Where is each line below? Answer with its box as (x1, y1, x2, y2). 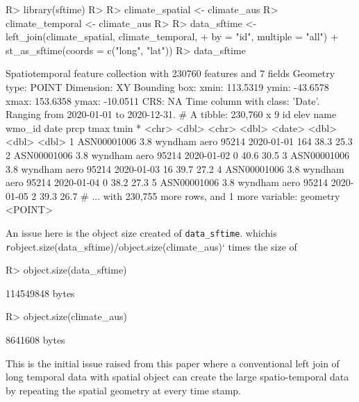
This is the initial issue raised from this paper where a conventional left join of (6, 355, 340, 370)
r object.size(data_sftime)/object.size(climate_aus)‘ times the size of (6, 239, 297, 253)
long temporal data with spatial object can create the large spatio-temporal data (6, 369, 349, 384)
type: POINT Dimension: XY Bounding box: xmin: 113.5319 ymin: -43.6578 (6, 79, 329, 94)
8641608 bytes (6, 333, 65, 346)
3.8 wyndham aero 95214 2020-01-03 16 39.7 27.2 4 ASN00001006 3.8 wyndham (6, 161, 344, 176)
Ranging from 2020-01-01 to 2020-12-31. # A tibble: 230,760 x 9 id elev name (6, 107, 337, 122)
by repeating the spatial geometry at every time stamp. (6, 383, 241, 397)
